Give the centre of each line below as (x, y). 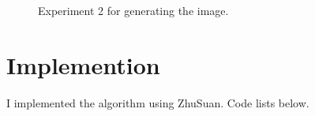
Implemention (83, 64)
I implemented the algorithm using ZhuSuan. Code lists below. (158, 102)
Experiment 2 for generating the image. (133, 10)
